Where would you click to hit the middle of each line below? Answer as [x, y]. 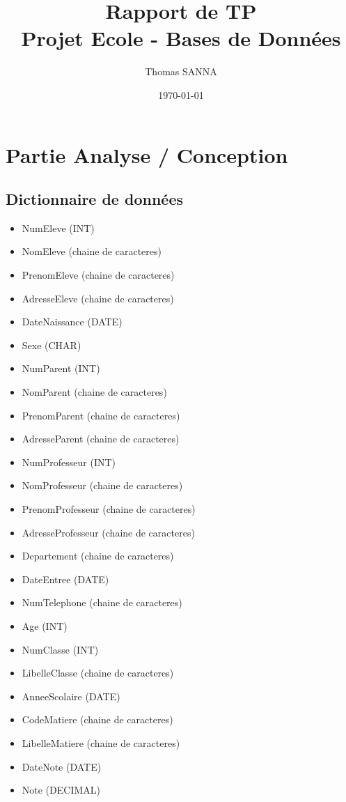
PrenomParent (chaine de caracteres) [101, 415]
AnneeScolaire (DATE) [71, 696]
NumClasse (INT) [60, 649]
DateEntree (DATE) [65, 579]
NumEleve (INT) [58, 228]
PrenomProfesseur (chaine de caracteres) [109, 509]
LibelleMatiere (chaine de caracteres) [101, 742]
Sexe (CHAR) [52, 345]
